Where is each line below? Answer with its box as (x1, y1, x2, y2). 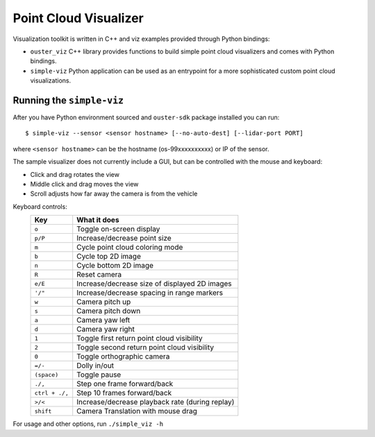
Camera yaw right (76, 325, 135, 334)
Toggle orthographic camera (76, 352, 170, 361)
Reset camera (76, 270, 122, 280)
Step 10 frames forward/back (76, 388, 172, 398)
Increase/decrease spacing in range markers (76, 288, 224, 298)
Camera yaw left (76, 316, 131, 325)
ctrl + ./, (34, 389, 69, 397)
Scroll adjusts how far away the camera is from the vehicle (30, 189, 198, 198)
